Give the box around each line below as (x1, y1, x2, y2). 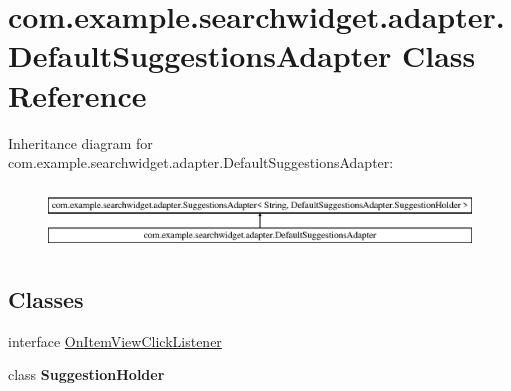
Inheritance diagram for (8, 132, 153, 153)
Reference (8, 74, 147, 115)
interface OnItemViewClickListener (8, 330, 222, 351)
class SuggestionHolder (8, 364, 165, 385)
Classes (8, 283, 84, 314)
